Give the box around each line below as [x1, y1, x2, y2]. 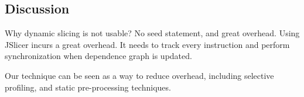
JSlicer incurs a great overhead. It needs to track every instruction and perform [5, 38, 290, 50]
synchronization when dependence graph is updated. [5, 50, 192, 62]
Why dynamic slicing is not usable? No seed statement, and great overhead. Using [5, 27, 300, 39]
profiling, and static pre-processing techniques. [5, 81, 171, 93]
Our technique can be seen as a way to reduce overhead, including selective [5, 69, 274, 81]
